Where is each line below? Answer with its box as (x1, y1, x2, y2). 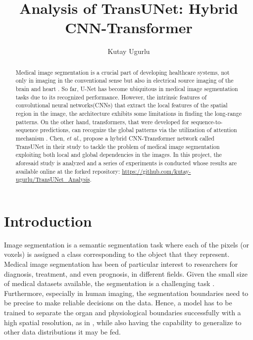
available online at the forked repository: (15, 167, 120, 175)
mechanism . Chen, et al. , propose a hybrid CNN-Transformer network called (15, 134, 214, 142)
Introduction (4, 210, 92, 231)
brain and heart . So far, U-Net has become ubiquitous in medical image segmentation (15, 85, 238, 93)
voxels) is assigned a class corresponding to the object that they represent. (4, 249, 230, 259)
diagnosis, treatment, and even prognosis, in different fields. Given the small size (4, 268, 248, 279)
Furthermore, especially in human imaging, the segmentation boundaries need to (4, 288, 249, 298)
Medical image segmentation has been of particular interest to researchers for (4, 259, 238, 269)
